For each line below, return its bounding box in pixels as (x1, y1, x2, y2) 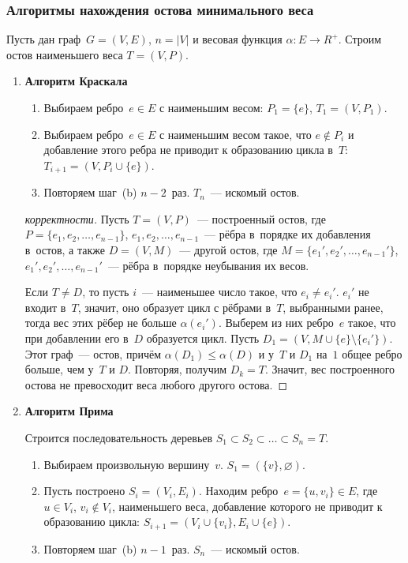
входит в (24, 298, 66, 315)
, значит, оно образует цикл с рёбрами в (77, 298, 271, 315)
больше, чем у (24, 361, 94, 377)
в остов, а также (24, 242, 105, 258)
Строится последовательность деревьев (24, 429, 213, 445)
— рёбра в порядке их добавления (204, 226, 371, 242)
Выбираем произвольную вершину (43, 456, 210, 472)
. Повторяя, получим (128, 361, 227, 377)
